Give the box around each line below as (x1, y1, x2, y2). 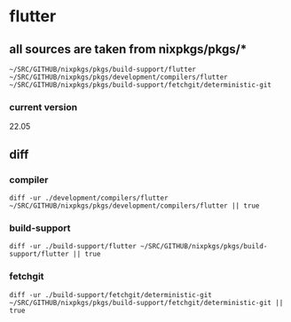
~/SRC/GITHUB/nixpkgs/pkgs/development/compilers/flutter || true (9, 201, 260, 210)
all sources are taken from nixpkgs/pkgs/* (9, 42, 248, 57)
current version (9, 100, 78, 113)
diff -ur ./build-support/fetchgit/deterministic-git (9, 290, 213, 299)
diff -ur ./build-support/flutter (9, 242, 138, 251)
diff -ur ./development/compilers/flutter (9, 193, 169, 202)
